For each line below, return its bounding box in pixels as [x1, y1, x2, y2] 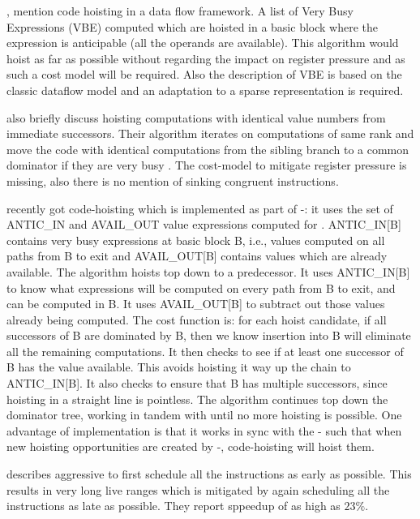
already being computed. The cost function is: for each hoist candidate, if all [6, 311, 387, 328]
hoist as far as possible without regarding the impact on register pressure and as [6, 49, 405, 66]
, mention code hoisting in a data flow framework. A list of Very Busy [6, 2, 354, 19]
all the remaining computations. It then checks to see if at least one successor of [6, 342, 404, 359]
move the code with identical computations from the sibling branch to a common [6, 140, 409, 157]
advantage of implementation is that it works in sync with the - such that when [6, 422, 402, 439]
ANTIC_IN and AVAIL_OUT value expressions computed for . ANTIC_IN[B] [6, 216, 401, 233]
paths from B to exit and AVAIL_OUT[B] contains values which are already [6, 247, 388, 264]
